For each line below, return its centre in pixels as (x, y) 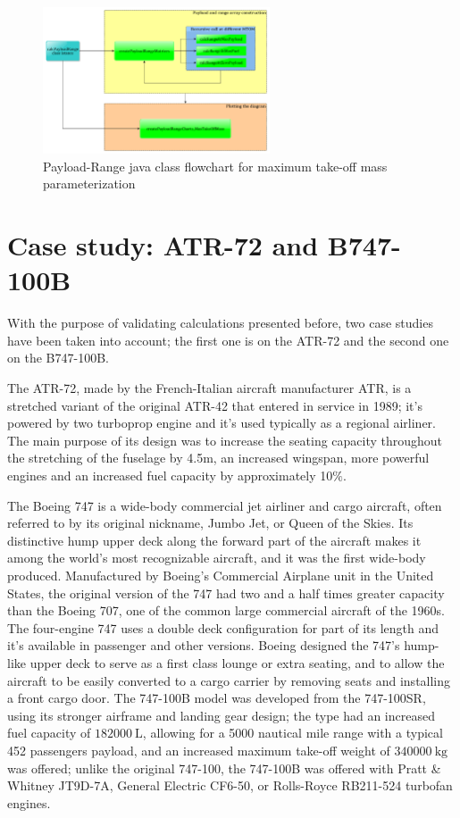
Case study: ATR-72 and (163, 245)
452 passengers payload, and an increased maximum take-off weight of (199, 750)
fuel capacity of (49, 733)
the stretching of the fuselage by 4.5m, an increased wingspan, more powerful (218, 458)
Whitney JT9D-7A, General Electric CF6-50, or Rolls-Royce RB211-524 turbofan (230, 785)
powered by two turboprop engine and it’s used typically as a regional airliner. (222, 423)
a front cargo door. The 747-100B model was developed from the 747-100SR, (217, 698)
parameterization (89, 184)
